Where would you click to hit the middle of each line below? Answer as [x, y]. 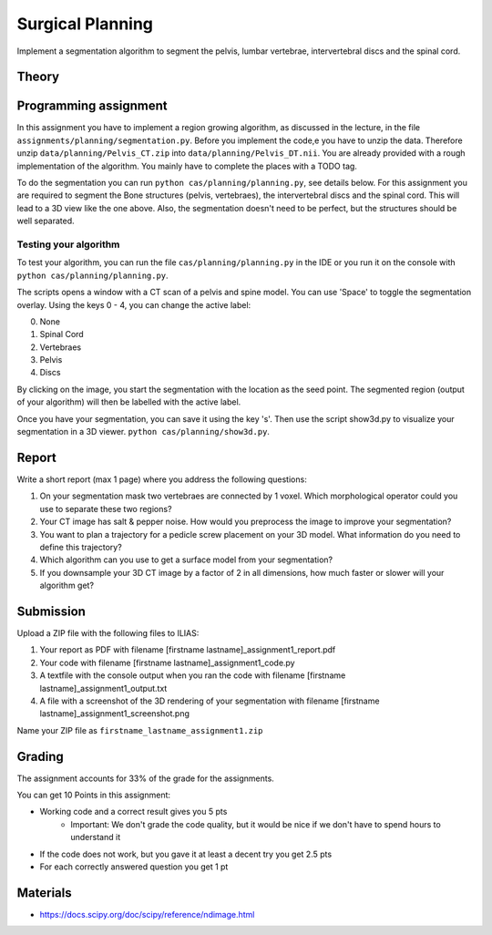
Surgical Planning [85, 24]
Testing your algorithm [68, 244]
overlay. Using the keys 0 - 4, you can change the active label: [134, 304]
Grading [40, 756]
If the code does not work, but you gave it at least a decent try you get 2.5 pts [186, 854]
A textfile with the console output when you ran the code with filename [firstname [193, 675]
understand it [96, 837]
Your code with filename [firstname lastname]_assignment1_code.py [167, 663]
